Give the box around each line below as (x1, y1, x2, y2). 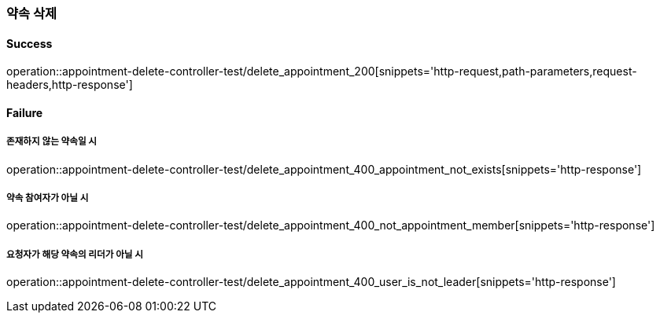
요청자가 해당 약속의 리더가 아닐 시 (6, 248, 143, 260)
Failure (6, 105, 43, 119)
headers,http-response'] (6, 78, 133, 92)
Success (6, 36, 53, 50)
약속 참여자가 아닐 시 (6, 192, 89, 203)
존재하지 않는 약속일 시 (6, 136, 98, 148)
